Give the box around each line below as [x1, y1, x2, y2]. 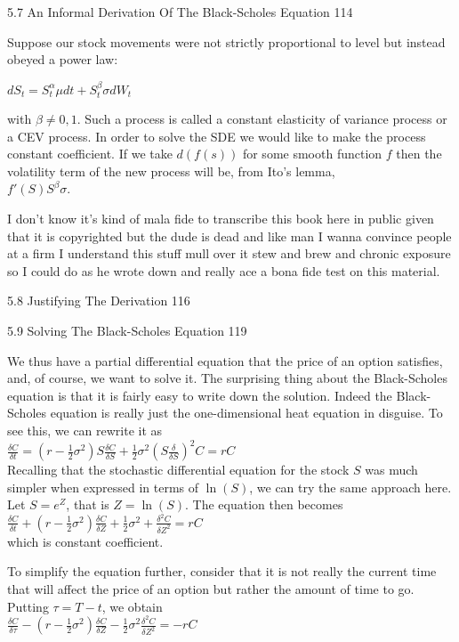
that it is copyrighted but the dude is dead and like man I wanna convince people [7, 226, 452, 245]
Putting [7, 597, 49, 615]
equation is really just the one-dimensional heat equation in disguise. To [50, 403, 443, 422]
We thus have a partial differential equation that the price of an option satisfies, [7, 351, 443, 370]
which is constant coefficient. [7, 532, 164, 550]
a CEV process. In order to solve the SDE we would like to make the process [7, 126, 426, 145]
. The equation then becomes [185, 495, 343, 514]
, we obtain [101, 597, 163, 615]
